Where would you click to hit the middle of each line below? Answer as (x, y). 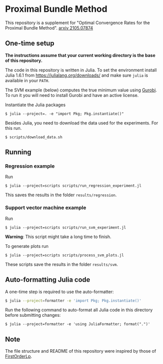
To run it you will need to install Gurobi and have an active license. (72, 95)
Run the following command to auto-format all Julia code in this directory (79, 310)
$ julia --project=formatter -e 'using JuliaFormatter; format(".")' (78, 324)
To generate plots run (27, 246)
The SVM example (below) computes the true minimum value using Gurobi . (81, 90)
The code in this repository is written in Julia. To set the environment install (81, 70)
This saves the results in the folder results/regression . (61, 195)
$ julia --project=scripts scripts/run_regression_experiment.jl (73, 186)
